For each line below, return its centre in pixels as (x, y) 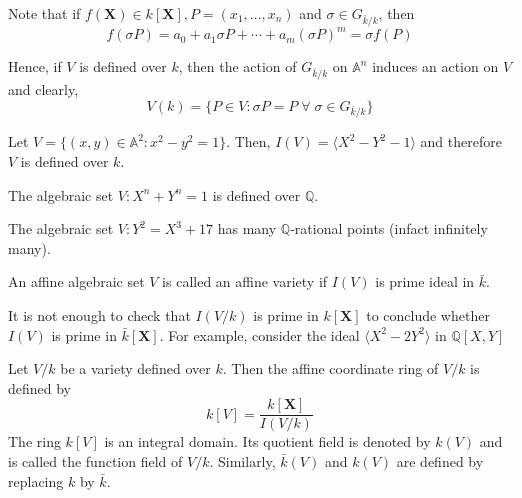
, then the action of (237, 66)
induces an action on (435, 66)
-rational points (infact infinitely (389, 228)
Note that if (44, 13)
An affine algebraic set (76, 281)
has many (247, 228)
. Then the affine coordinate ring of (330, 368)
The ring (34, 441)
